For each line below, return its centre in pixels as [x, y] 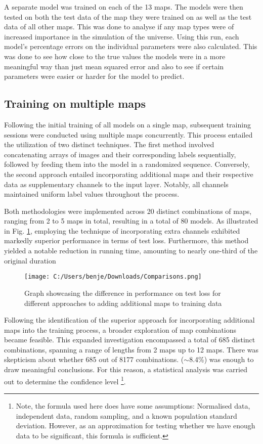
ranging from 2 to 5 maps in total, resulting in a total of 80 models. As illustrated [131, 221]
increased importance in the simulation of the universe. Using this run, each [122, 36]
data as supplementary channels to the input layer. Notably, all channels [116, 184]
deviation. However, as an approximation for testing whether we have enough [136, 426]
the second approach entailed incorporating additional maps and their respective [129, 174]
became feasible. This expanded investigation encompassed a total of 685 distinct [130, 340]
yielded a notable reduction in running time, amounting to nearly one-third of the [131, 251]
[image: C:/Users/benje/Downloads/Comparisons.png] [113, 277]
